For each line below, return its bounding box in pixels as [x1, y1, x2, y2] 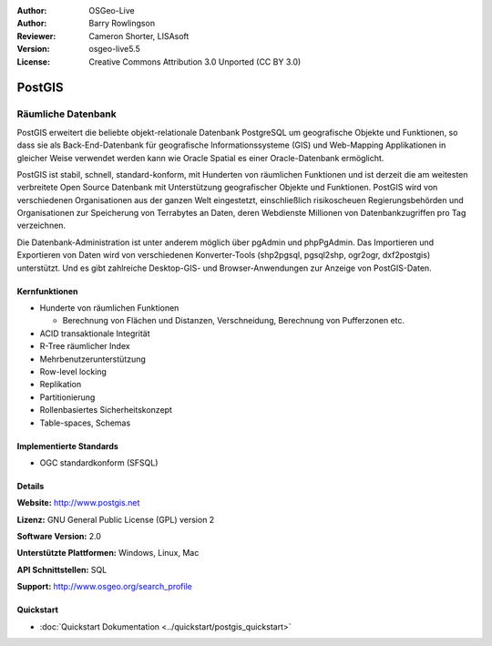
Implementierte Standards [16, 440, 118, 451]
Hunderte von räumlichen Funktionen [39, 302, 179, 313]
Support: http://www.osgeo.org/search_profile [16, 581, 193, 592]
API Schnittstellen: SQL [16, 564, 108, 575]
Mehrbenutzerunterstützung [39, 354, 146, 364]
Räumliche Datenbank [16, 108, 118, 120]
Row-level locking [39, 365, 107, 377]
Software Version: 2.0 [16, 531, 102, 542]
